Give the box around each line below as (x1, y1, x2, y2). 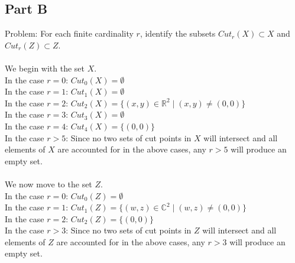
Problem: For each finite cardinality (5, 27, 134, 40)
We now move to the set (5, 177, 92, 190)
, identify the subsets (140, 27, 216, 40)
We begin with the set (5, 61, 85, 74)
